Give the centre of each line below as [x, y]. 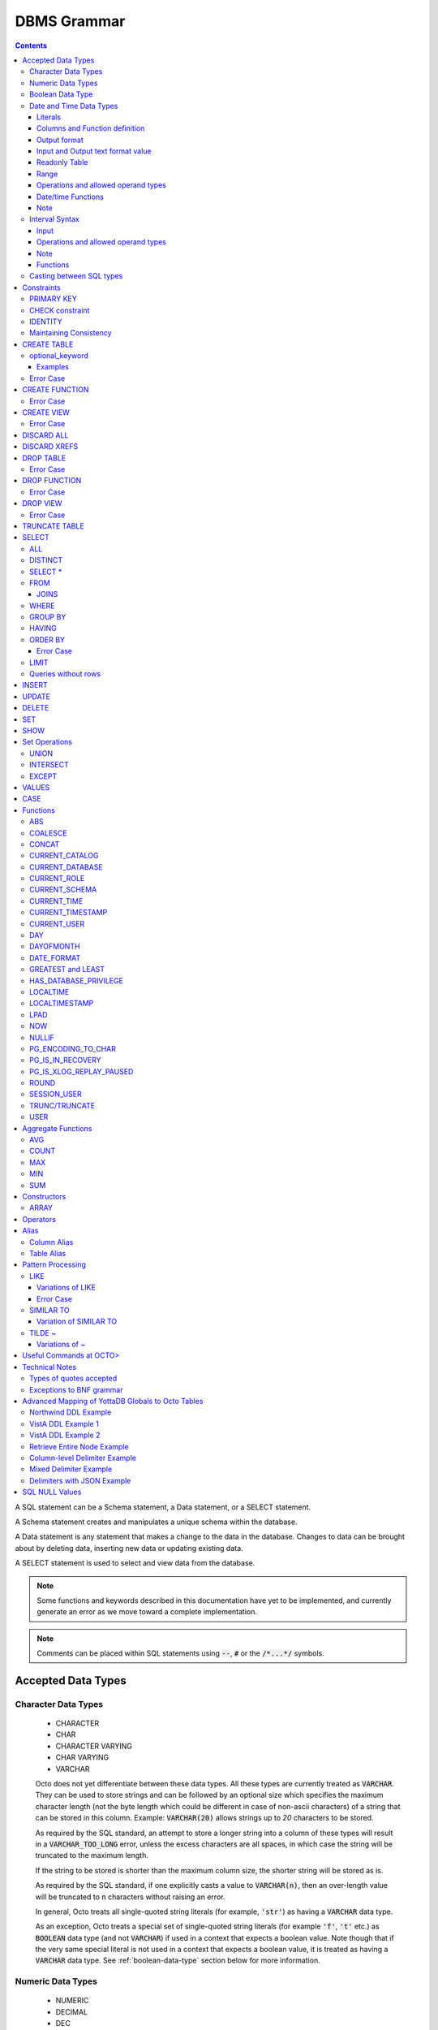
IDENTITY [46, 322]
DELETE [36, 708]
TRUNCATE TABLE [53, 526]
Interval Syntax [55, 219]
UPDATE [36, 696]
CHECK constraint [60, 310]
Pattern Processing [54, 1265]
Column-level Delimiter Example [83, 1458]
